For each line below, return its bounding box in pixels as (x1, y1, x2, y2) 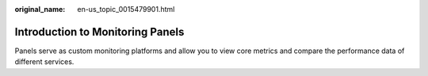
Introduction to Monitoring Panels (14, 25, 185, 39)
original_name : (14, 5, 66, 13)
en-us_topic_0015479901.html (77, 5, 175, 13)
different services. (14, 57, 75, 66)
